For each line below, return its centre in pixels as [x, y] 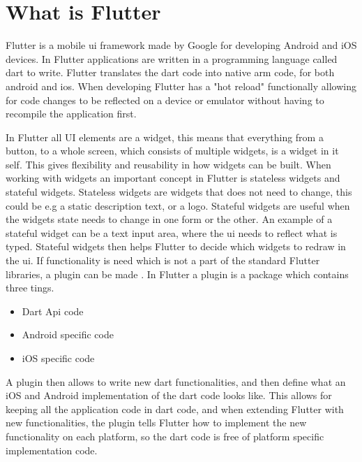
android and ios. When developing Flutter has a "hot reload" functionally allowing [181, 86]
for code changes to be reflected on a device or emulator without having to [165, 100]
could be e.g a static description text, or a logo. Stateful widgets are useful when [178, 205]
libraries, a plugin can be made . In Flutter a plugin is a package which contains [177, 274]
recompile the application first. [71, 114]
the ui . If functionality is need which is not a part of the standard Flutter [163, 260]
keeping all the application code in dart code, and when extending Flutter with [175, 409]
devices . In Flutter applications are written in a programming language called [172, 58]
